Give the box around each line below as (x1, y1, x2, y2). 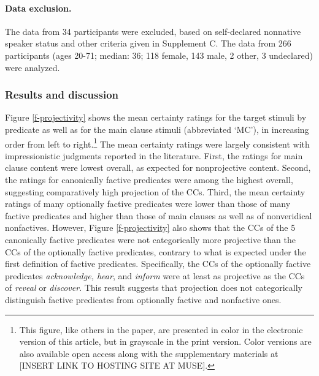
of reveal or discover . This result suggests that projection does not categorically (5, 281, 302, 294)
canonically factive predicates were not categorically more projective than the (5, 233, 296, 246)
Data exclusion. (5, 1, 72, 14)
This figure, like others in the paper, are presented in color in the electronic (19, 323, 303, 336)
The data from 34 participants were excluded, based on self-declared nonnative (5, 24, 301, 37)
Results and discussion (5, 87, 119, 102)
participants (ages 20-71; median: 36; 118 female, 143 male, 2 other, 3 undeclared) (5, 48, 313, 61)
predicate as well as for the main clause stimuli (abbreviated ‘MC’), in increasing (5, 122, 309, 135)
